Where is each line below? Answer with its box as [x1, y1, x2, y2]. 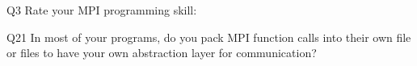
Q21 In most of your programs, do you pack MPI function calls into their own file [6, 28, 411, 45]
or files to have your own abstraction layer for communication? [6, 44, 317, 61]
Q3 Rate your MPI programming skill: [6, 2, 197, 18]
